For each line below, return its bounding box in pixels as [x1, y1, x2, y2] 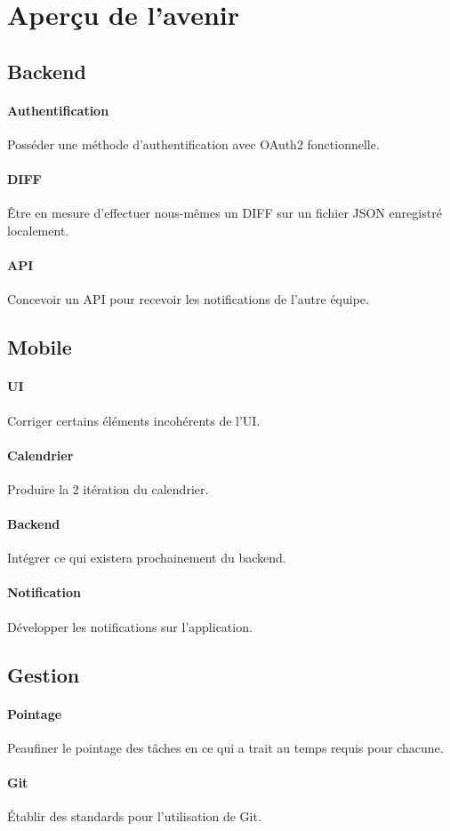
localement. [7, 220, 69, 239]
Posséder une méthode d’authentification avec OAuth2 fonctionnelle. [7, 134, 380, 153]
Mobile [7, 333, 72, 361]
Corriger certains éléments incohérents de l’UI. [7, 411, 261, 429]
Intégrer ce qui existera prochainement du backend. [7, 548, 286, 567]
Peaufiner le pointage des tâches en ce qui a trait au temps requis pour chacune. [7, 738, 444, 756]
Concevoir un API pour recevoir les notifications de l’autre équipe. [7, 290, 369, 308]
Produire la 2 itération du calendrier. [7, 479, 209, 498]
